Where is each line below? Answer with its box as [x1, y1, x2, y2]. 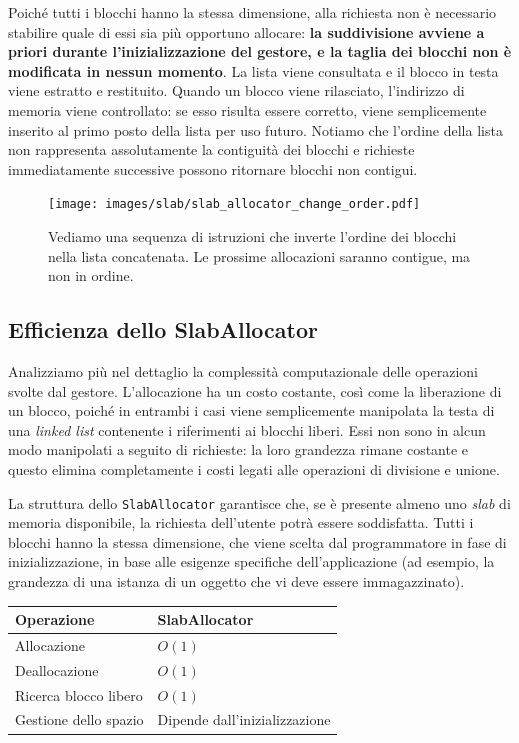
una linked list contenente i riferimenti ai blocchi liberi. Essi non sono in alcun [8, 419, 486, 440]
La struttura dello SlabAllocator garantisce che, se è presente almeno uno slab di [8, 492, 511, 513]
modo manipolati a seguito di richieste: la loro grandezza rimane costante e [8, 439, 469, 460]
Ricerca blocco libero [15, 684, 143, 705]
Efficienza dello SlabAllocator [8, 314, 318, 345]
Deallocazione [15, 659, 99, 680]
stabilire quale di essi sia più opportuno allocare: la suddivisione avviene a [8, 21, 485, 42]
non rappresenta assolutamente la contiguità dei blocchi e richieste [8, 139, 415, 160]
